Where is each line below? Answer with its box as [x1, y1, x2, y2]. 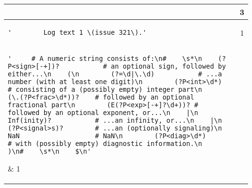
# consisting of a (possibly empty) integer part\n [8, 86, 203, 93]
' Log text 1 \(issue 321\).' [8, 29, 147, 36]
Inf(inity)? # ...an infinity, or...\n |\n [8, 116, 222, 124]
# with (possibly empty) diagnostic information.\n [8, 140, 203, 147]
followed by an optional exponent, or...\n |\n [8, 109, 198, 116]
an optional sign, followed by [110, 62, 226, 70]
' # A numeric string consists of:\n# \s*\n [8, 55, 203, 62]
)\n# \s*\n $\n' [8, 147, 91, 155]
